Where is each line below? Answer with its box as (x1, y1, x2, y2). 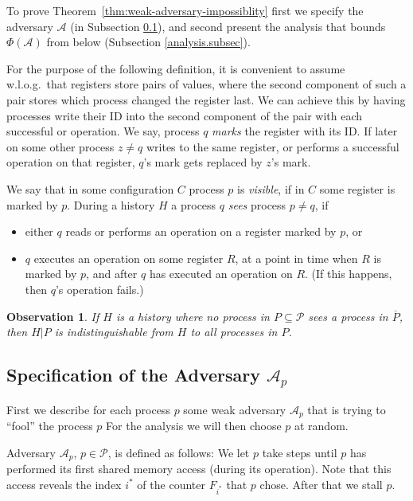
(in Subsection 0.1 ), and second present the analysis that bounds (70, 18, 386, 34)
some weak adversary (183, 401, 286, 417)
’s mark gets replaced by (143, 154, 263, 170)
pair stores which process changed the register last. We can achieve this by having (6, 91, 406, 108)
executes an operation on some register (33, 249, 224, 266)
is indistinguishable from (54, 323, 173, 340)
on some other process (6, 138, 115, 155)
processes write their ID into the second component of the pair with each (6, 107, 363, 123)
